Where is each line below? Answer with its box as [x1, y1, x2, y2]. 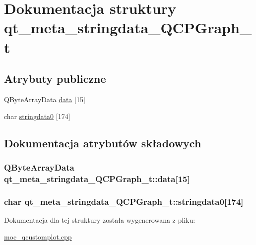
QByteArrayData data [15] [4, 94, 85, 104]
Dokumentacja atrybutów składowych [4, 135, 201, 150]
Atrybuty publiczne [4, 71, 106, 86]
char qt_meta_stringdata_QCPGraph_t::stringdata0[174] [4, 195, 244, 207]
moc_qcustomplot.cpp [4, 231, 72, 242]
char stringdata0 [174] [4, 111, 70, 121]
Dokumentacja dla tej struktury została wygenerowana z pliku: [4, 214, 195, 225]
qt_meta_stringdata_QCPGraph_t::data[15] [4, 172, 190, 184]
